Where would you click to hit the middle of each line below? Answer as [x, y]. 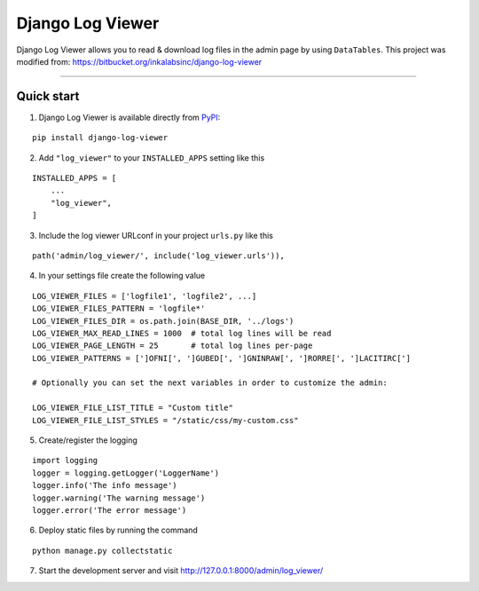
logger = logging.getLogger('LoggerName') [126, 473]
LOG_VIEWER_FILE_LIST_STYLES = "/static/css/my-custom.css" [165, 420]
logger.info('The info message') [105, 485]
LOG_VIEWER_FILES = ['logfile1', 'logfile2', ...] [145, 296]
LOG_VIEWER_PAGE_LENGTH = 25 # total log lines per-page [173, 346]
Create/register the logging [88, 440]
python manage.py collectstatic [102, 551]
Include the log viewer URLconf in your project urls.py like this [156, 235]
